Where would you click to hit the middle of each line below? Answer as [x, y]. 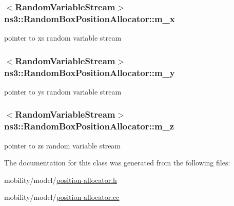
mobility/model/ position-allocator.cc [62, 197]
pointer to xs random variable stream [63, 38]
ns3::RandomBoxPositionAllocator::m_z [89, 126]
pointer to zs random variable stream [63, 145]
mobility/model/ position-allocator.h [61, 180]
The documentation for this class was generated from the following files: [117, 163]
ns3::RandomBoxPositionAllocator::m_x [90, 18]
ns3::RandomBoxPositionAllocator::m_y [90, 72]
